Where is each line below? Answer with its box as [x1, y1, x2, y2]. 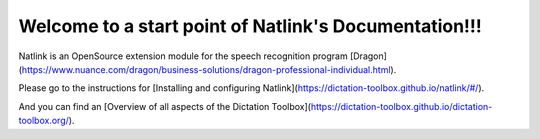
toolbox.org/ [18, 115, 70, 127]
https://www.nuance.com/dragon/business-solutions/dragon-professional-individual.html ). [21, 63, 397, 75]
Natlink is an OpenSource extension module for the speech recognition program [18, 50, 349, 62]
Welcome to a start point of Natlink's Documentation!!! [18, 15, 482, 37]
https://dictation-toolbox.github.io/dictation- [310, 100, 493, 112]
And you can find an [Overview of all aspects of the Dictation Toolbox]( [18, 100, 312, 112]
